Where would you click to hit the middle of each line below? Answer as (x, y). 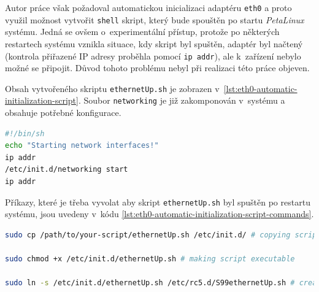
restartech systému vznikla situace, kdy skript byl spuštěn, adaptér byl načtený (154, 43)
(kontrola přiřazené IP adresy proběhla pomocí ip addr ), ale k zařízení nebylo (153, 56)
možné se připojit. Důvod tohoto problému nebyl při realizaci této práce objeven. (157, 68)
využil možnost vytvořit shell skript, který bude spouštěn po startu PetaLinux (155, 19)
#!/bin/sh (25, 133)
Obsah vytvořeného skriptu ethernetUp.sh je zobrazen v (112, 88)
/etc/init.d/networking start (67, 170)
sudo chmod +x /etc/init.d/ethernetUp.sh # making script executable (150, 259)
